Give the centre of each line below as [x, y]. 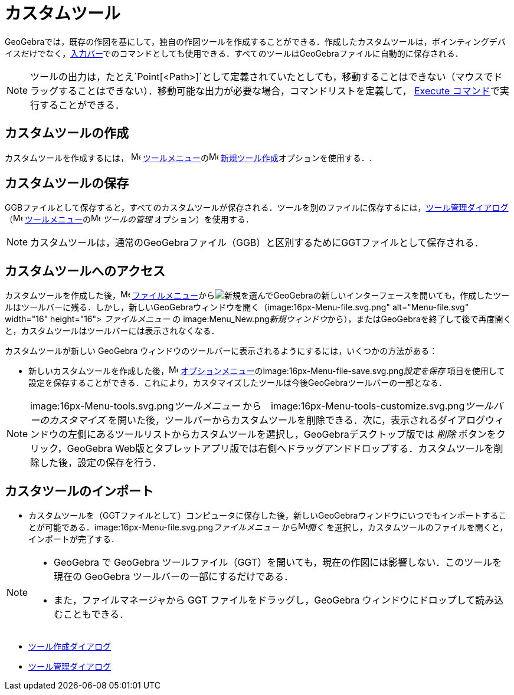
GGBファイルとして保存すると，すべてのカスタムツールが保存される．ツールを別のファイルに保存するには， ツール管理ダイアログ [257, 208]
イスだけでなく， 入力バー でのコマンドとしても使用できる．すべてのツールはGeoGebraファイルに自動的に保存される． [234, 53]
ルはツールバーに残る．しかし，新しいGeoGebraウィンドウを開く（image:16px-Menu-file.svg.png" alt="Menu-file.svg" [237, 307]
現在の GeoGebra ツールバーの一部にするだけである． [173, 577]
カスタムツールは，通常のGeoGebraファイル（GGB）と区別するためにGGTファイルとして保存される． [257, 243]
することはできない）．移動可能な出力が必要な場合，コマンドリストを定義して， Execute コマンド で [279, 91]
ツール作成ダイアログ [70, 647]
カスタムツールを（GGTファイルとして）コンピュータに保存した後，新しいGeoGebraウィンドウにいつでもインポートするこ [268, 516]
